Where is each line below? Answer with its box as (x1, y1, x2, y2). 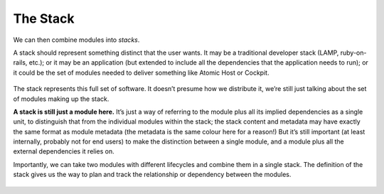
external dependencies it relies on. (13, 147, 115, 156)
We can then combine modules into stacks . (13, 36, 140, 44)
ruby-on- (340, 48, 367, 57)
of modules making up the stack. (13, 95, 110, 103)
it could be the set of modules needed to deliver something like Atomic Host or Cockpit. (13, 68, 270, 77)
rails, (13, 58, 28, 67)
